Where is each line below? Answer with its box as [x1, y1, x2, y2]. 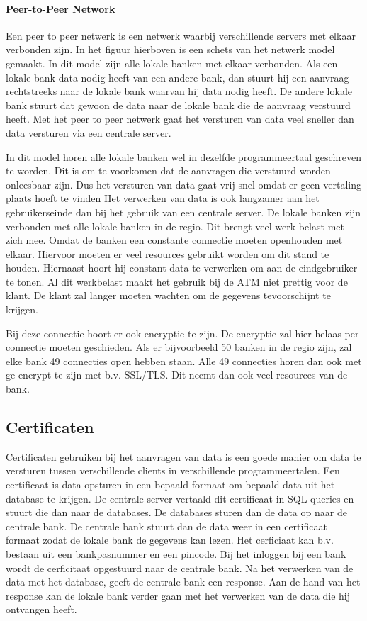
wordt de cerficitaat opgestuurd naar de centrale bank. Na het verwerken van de [6, 560, 354, 575]
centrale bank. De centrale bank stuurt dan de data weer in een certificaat [6, 518, 327, 533]
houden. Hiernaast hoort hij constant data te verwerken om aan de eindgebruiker [6, 260, 358, 275]
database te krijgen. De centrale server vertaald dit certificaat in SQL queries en [6, 491, 354, 505]
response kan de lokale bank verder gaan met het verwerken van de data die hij [6, 588, 351, 603]
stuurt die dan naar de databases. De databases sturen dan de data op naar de [6, 505, 347, 520]
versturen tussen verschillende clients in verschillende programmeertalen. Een [6, 463, 340, 478]
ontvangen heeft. [6, 602, 77, 617]
